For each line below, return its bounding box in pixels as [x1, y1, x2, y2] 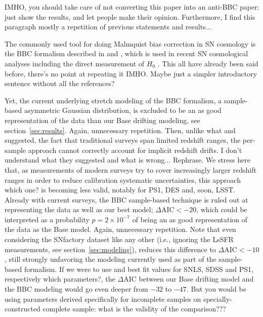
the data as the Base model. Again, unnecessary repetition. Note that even [5, 224, 236, 234]
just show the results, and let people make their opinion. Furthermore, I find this [5, 11, 255, 22]
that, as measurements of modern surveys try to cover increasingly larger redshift [5, 164, 256, 175]
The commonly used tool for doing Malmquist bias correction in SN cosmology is [5, 38, 256, 49]
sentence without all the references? [5, 78, 115, 89]
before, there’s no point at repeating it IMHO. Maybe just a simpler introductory [5, 68, 257, 78]
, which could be [196, 204, 247, 215]
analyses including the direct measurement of [5, 58, 145, 68]
